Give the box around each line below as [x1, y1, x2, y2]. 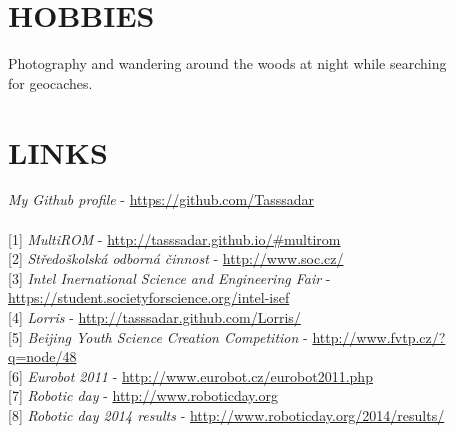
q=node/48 [8, 346, 77, 367]
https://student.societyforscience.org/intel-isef [8, 287, 290, 308]
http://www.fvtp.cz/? [312, 326, 446, 347]
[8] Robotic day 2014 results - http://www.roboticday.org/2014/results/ [8, 404, 445, 425]
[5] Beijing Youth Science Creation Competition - [8, 326, 308, 347]
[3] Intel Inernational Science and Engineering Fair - [8, 267, 331, 288]
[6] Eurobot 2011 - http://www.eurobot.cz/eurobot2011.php [8, 365, 373, 386]
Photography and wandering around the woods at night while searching [8, 53, 447, 74]
